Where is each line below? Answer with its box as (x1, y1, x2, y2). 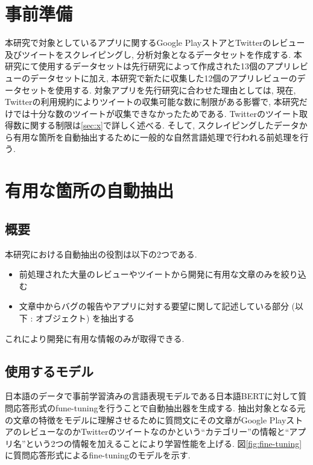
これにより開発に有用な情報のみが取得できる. (5, 332, 185, 344)
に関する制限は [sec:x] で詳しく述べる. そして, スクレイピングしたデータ (21, 119, 299, 131)
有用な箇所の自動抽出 (5, 178, 174, 203)
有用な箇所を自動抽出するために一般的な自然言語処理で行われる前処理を (13, 130, 300, 143)
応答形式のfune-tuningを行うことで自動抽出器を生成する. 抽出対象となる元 (13, 402, 306, 414)
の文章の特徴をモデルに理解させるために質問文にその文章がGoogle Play (5, 413, 286, 426)
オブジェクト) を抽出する (36, 312, 135, 324)
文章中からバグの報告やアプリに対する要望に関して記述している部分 (19, 300, 289, 312)
